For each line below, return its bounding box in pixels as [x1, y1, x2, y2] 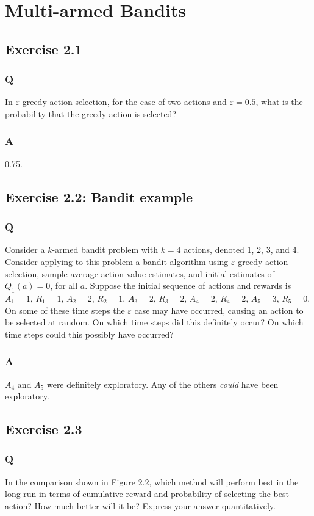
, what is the [255, 95, 303, 108]
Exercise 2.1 [5, 39, 82, 58]
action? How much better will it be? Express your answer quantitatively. [5, 499, 276, 512]
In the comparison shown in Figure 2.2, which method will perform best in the [5, 475, 299, 488]
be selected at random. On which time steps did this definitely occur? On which [5, 316, 304, 329]
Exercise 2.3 [5, 420, 82, 438]
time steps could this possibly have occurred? [5, 327, 174, 340]
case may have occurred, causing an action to [134, 303, 304, 316]
